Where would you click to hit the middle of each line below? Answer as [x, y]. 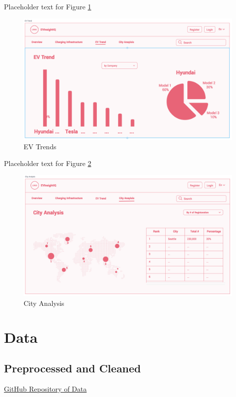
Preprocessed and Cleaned [73, 368]
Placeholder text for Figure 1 [48, 6]
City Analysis [44, 303]
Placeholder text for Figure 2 [48, 163]
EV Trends [40, 147]
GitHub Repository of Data [45, 389]
